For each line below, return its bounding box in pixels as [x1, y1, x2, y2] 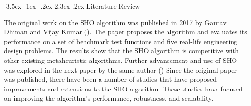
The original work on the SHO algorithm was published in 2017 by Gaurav [4, 17, 227, 27]
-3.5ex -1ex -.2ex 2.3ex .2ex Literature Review [4, 1, 140, 11]
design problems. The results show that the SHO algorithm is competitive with [4, 45, 239, 56]
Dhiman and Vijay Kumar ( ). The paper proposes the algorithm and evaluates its [4, 27, 247, 37]
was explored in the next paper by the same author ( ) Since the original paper [4, 64, 237, 75]
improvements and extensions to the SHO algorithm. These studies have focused [4, 83, 243, 93]
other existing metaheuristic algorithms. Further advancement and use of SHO [4, 55, 237, 65]
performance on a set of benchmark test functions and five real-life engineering [4, 36, 238, 46]
